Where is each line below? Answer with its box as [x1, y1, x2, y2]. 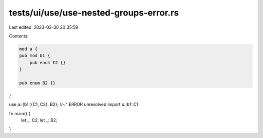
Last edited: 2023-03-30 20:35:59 [9, 24, 78, 30]
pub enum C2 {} [29, 60, 66, 65]
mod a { [19, 46, 38, 52]
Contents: [9, 33, 29, 39]
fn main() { [9, 110, 31, 116]
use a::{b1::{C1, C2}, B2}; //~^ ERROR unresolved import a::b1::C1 [9, 102, 139, 107]
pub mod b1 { [19, 53, 51, 58]
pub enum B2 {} [19, 80, 56, 86]
